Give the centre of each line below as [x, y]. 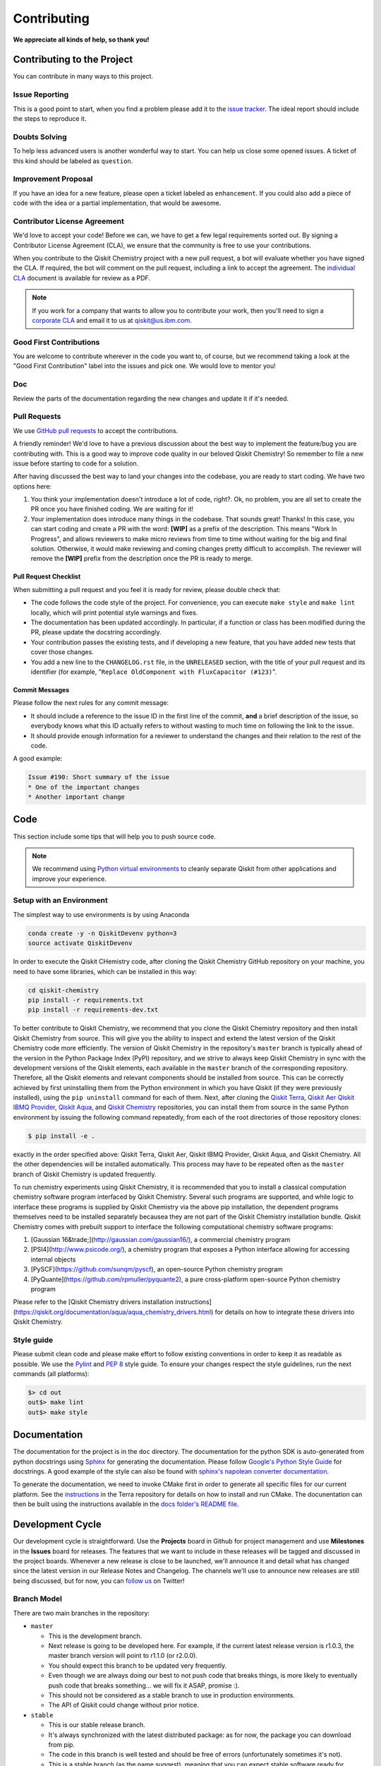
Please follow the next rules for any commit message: [91, 703]
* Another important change [76, 797]
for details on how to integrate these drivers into [285, 1312]
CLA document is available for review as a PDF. [82, 278]
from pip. [62, 1744]
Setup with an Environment [61, 901]
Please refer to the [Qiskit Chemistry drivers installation [93, 1302]
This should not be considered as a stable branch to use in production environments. [172, 1695]
